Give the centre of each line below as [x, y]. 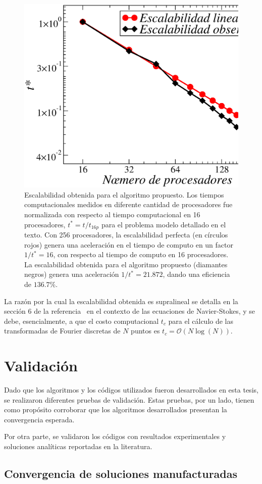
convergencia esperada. [39, 419]
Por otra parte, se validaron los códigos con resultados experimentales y [115, 436]
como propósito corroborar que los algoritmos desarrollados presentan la [116, 409]
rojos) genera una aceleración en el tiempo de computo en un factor [129, 244]
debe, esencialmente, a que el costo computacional [82, 321]
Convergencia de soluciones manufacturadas [121, 473]
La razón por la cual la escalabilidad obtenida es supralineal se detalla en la [121, 301]
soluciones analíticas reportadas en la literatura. [78, 446]
